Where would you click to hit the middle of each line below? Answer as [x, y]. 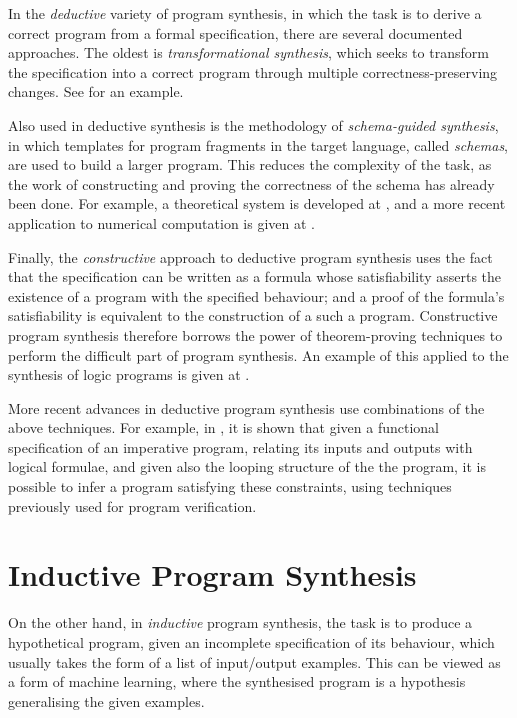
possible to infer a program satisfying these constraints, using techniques [230, 486]
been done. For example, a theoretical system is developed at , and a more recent [257, 203]
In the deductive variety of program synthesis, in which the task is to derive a [245, 13]
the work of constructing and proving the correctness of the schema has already [251, 183]
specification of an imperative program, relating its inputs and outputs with [240, 446]
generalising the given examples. [106, 700]
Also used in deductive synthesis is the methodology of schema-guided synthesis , [253, 124]
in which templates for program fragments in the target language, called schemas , [258, 144]
